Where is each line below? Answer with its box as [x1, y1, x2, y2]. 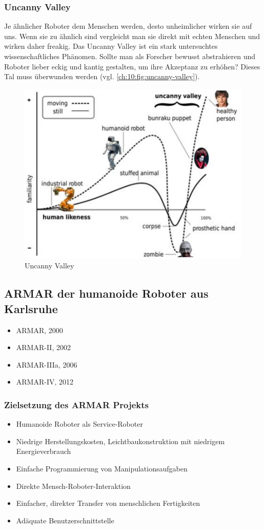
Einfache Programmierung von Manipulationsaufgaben [16, 463, 188, 474]
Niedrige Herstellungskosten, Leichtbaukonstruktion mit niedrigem [16, 435, 225, 446]
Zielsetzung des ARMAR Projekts [4, 398, 149, 411]
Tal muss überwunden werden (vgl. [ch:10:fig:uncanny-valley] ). [4, 71, 200, 82]
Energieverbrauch [16, 446, 71, 457]
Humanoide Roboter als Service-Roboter [16, 418, 143, 429]
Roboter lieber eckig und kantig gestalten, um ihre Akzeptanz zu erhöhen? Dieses [4, 61, 260, 71]
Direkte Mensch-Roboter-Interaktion [16, 480, 131, 491]
